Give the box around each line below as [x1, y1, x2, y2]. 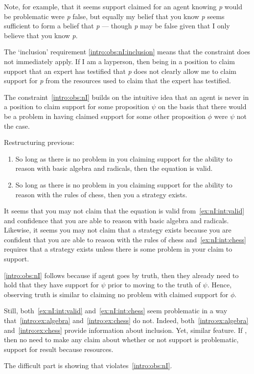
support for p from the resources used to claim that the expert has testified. [4, 75, 231, 86]
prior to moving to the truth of [108, 280, 201, 290]
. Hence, [207, 280, 232, 290]
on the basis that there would [158, 101, 247, 112]
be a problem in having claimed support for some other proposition [4, 111, 206, 121]
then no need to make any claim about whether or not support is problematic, [4, 334, 239, 345]
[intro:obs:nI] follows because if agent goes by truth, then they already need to [4, 270, 239, 280]
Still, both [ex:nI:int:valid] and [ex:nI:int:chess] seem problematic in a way [4, 305, 228, 316]
